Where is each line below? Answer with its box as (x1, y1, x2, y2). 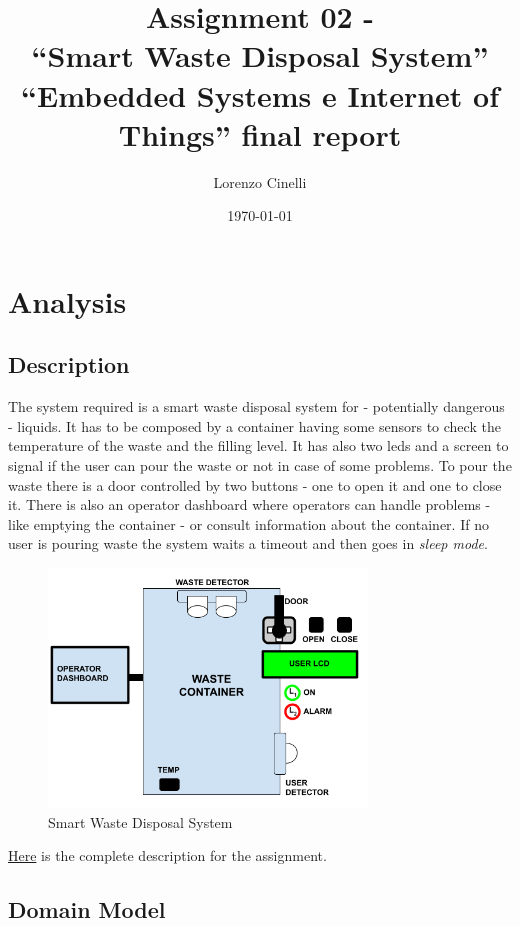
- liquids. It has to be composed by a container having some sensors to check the (8, 415, 501, 436)
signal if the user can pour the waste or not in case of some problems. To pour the (8, 455, 512, 476)
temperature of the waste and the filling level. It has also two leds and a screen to (8, 435, 509, 456)
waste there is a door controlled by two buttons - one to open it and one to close (8, 474, 502, 495)
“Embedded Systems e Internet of (21, 74, 499, 115)
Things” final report (118, 113, 402, 154)
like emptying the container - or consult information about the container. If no (8, 513, 489, 534)
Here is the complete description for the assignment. (8, 845, 327, 866)
